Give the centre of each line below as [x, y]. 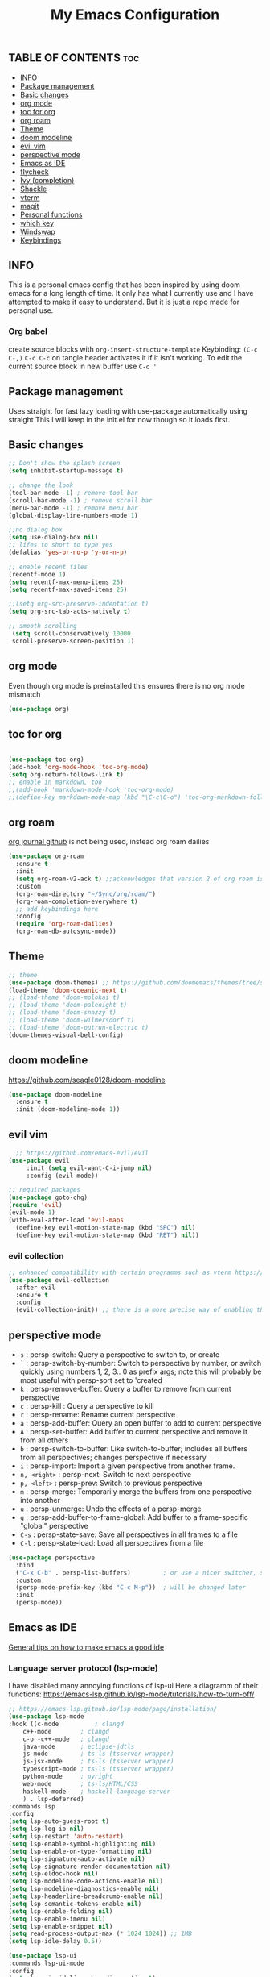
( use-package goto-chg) [48, 1198]
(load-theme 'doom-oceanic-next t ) [68, 990]
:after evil [36, 1288]
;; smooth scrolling [43, 626]
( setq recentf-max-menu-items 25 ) [66, 582]
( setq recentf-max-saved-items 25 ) [68, 589]
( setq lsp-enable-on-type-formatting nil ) [80, 1851]
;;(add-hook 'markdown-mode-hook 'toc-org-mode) [91, 789]
